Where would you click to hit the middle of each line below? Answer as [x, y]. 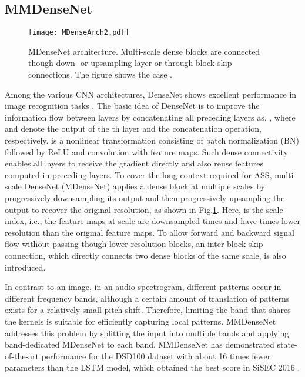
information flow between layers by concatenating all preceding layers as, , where [150, 117]
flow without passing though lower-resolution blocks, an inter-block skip [134, 244]
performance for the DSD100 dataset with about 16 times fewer [156, 356]
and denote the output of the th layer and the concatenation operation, [133, 129]
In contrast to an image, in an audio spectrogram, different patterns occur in [143, 287]
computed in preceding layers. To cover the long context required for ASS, [138, 174]
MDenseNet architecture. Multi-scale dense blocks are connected [144, 51]
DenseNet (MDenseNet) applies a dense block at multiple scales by [145, 186]
